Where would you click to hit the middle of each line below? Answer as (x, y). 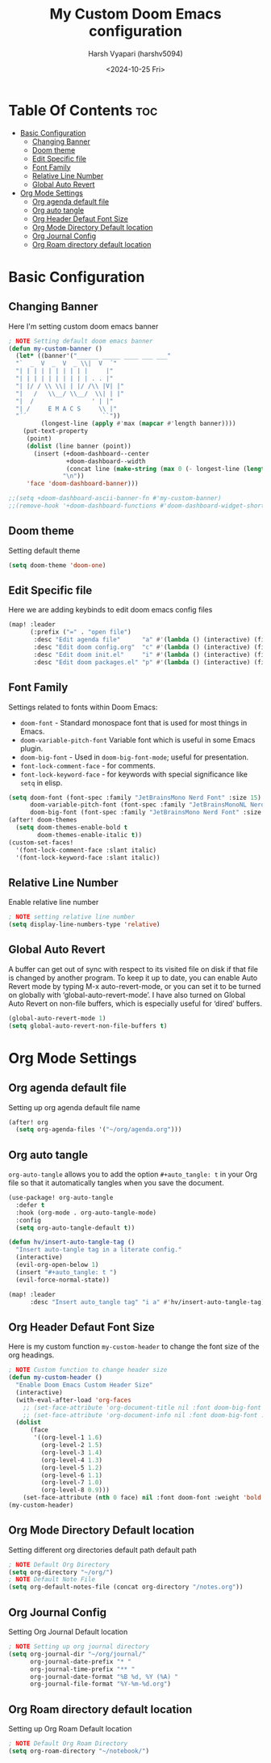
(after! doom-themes (43, 820)
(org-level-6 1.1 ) (72, 1475)
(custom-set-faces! (41, 842)
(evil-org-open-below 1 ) (57, 1265)
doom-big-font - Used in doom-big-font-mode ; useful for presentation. (134, 757)
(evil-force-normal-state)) (63, 1280)
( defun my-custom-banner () (56, 348)
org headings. (31, 1355)
